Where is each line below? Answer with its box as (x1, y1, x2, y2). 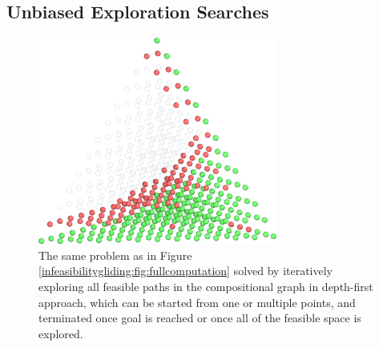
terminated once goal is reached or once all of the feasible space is (38, 309, 361, 326)
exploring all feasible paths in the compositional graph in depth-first (38, 277, 373, 294)
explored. (38, 325, 83, 341)
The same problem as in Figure (38, 246, 192, 263)
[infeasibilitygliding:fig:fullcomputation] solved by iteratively (38, 262, 333, 279)
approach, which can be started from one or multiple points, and (38, 293, 356, 310)
